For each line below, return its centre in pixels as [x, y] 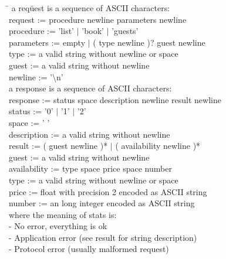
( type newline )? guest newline [149, 42]
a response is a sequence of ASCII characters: [90, 88]
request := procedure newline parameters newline [98, 19]
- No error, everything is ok [58, 226]
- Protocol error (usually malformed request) [89, 249]
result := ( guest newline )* [58, 146]
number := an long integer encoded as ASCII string [102, 203]
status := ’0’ [31, 111]
